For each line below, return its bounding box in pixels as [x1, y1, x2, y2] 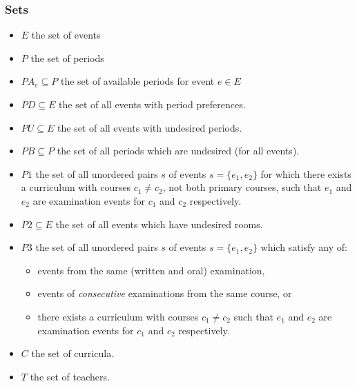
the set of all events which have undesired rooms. [55, 216, 263, 231]
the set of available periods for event [60, 74, 215, 88]
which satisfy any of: [260, 240, 347, 254]
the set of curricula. [31, 346, 115, 360]
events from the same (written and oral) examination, [37, 263, 265, 277]
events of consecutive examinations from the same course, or [37, 286, 292, 301]
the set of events [31, 28, 101, 42]
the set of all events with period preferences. [59, 97, 246, 111]
